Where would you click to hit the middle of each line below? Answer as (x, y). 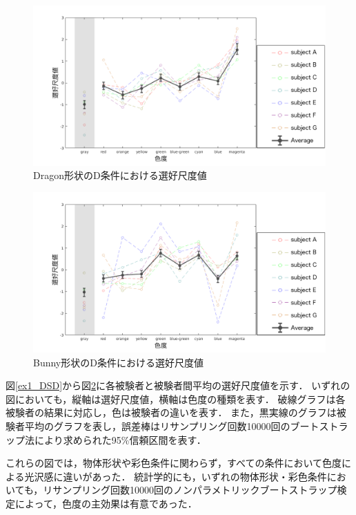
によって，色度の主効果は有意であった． (106, 503)
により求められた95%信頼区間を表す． (120, 439)
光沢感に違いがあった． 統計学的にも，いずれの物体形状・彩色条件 (176, 476)
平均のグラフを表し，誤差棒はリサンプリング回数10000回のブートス (177, 425)
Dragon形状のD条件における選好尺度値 (120, 175)
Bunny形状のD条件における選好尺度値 (118, 362)
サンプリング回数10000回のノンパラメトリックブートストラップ (195, 490)
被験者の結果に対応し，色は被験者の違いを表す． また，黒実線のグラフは (171, 412)
